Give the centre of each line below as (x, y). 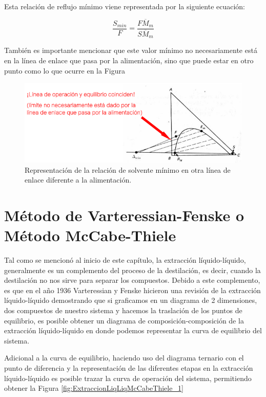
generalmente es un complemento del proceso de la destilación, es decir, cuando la (132, 270)
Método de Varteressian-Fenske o (124, 215)
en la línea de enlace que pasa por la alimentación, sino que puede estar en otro (129, 60)
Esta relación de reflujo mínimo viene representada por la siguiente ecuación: (125, 6)
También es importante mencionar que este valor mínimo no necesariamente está (131, 50)
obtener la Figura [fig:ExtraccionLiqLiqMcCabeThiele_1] (94, 388)
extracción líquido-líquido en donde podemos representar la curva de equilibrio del (133, 330)
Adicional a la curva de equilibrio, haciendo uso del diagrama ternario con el (124, 358)
